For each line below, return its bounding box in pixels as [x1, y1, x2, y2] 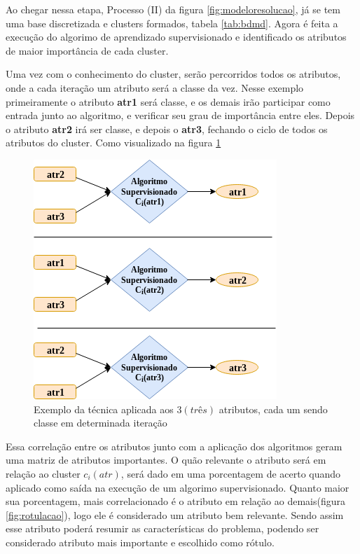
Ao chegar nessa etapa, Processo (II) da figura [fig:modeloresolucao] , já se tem [6, 2, 340, 16]
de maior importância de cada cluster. [6, 43, 169, 57]
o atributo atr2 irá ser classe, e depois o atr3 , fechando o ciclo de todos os [6, 121, 328, 136]
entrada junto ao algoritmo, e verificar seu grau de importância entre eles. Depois [6, 108, 355, 123]
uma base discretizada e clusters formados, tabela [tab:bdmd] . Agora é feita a [6, 15, 338, 30]
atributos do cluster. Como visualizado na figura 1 [6, 135, 221, 150]
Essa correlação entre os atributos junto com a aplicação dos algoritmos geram [6, 438, 342, 453]
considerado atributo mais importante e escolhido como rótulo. [6, 534, 275, 549]
